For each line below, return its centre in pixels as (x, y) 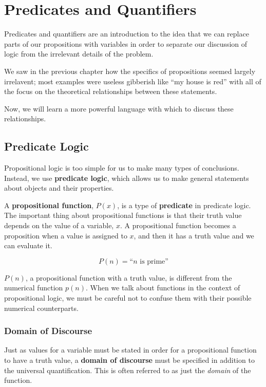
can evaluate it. (28, 245)
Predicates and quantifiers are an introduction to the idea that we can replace (127, 34)
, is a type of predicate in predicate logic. (184, 205)
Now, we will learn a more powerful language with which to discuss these (119, 108)
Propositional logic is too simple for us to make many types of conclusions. (122, 168)
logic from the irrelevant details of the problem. (79, 54)
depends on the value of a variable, (59, 225)
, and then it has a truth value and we (194, 235)
